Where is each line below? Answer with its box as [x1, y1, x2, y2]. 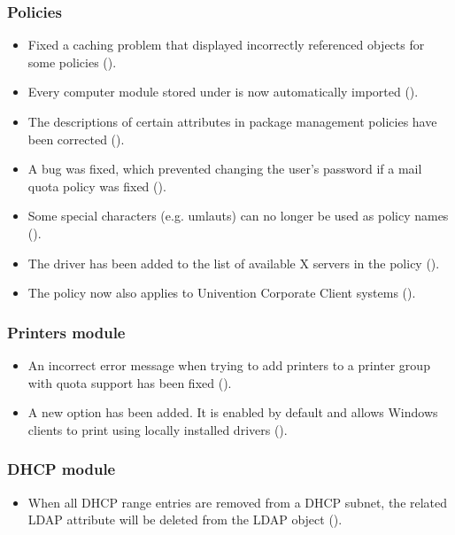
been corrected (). [27, 129, 125, 148]
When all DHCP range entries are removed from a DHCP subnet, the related [27, 492, 448, 511]
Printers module [7, 321, 126, 343]
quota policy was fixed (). [27, 176, 166, 195]
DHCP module [7, 458, 116, 480]
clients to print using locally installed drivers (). [27, 420, 288, 438]
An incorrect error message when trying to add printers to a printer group [27, 355, 430, 374]
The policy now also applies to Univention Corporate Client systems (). [27, 283, 416, 302]
